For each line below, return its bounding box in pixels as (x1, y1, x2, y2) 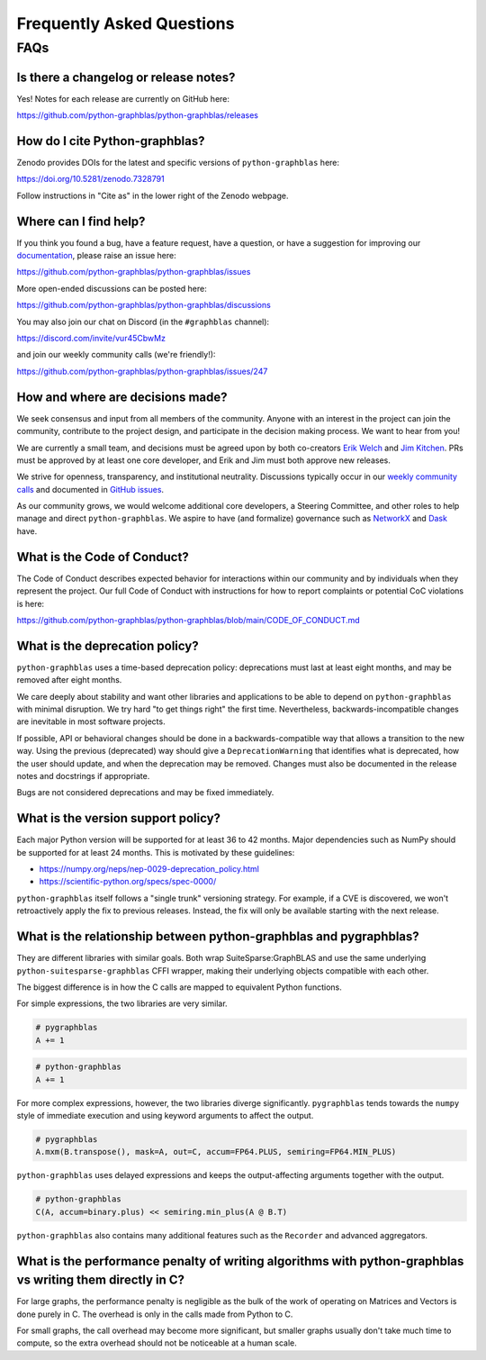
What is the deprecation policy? (16, 638, 199, 653)
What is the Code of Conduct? (16, 549, 189, 565)
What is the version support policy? (16, 811, 220, 826)
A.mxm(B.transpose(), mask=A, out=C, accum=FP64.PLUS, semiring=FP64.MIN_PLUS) (35, 1147, 397, 1157)
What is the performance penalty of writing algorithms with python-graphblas (16, 1253, 464, 1269)
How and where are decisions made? (16, 389, 229, 404)
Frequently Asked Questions (16, 14, 235, 33)
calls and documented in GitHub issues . (16, 484, 165, 494)
